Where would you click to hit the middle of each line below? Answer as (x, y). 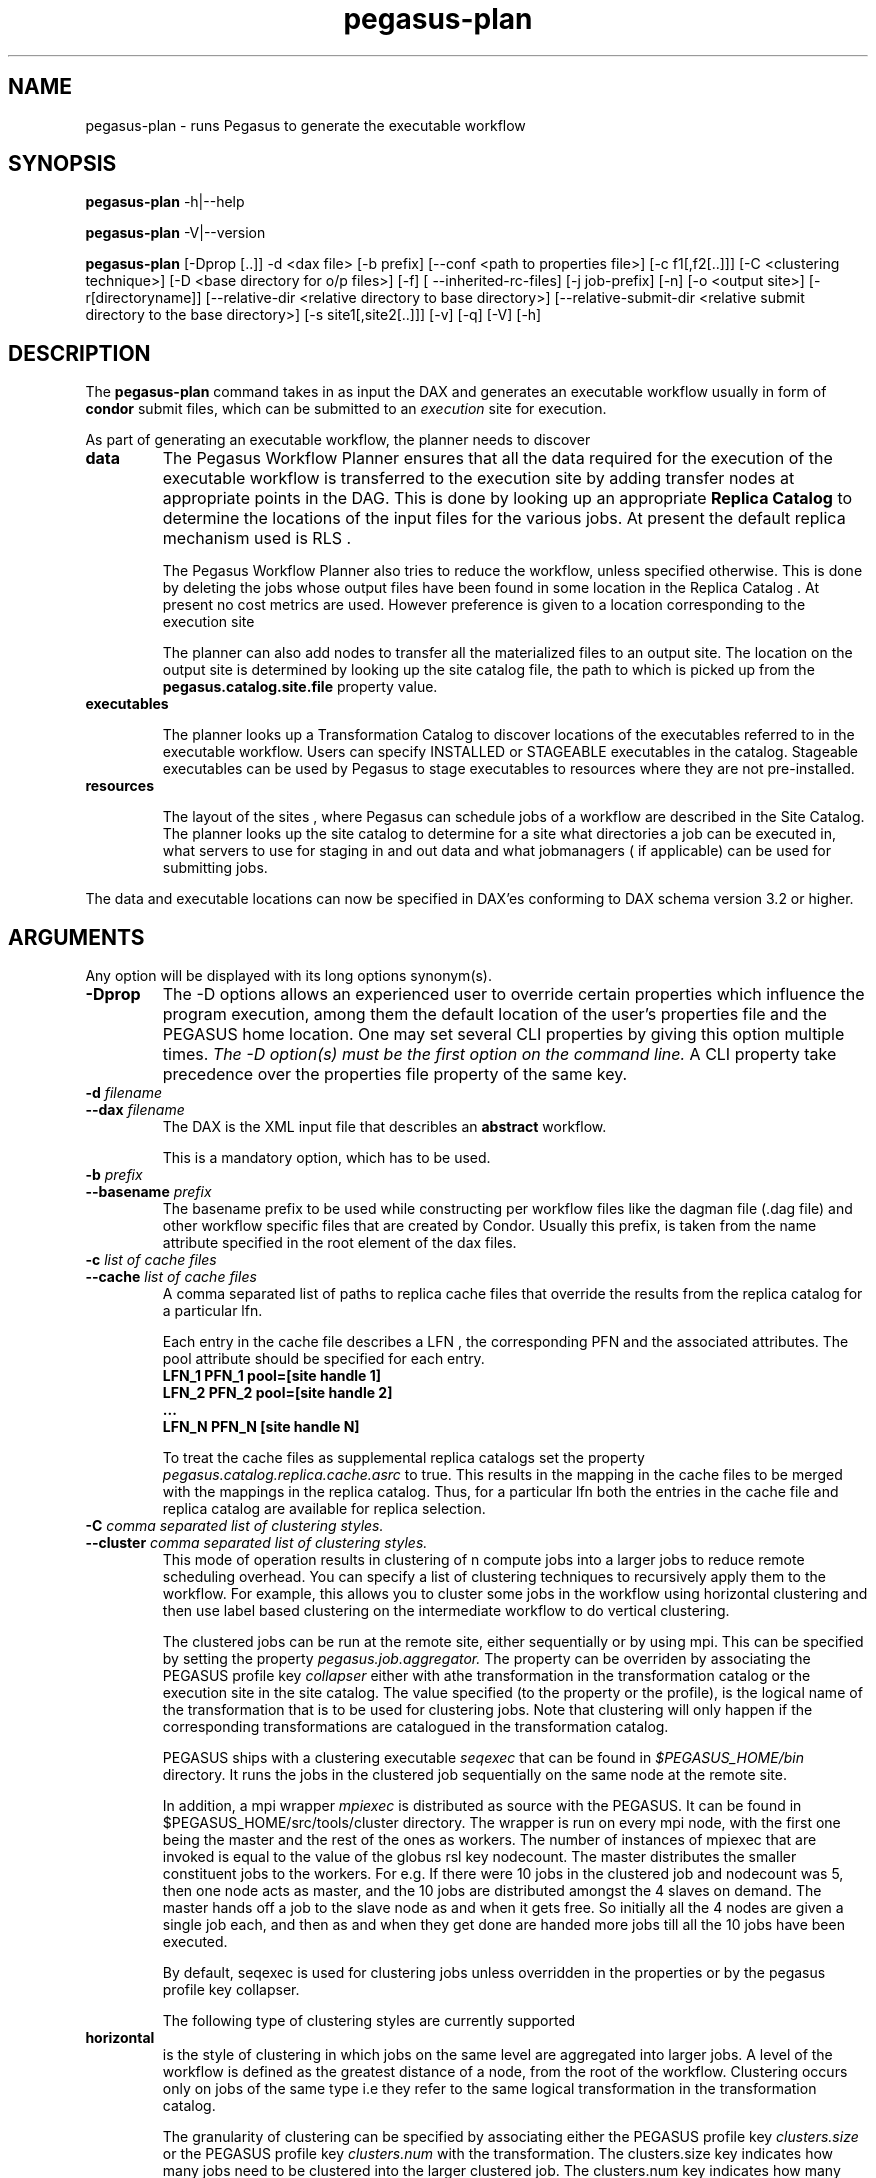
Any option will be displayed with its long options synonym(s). (289, 976)
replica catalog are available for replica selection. (324, 1509)
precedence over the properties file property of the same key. (395, 1074)
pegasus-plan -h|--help (165, 202)
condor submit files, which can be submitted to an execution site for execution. (346, 409)
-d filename (123, 1093)
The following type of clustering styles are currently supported (369, 2021)
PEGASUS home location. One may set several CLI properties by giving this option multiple (503, 1034)
